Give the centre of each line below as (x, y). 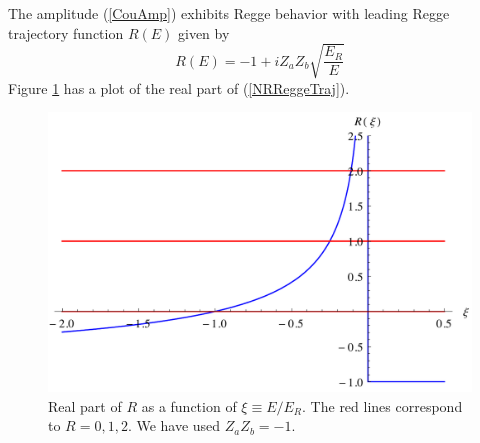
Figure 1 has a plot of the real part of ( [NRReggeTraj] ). (179, 87)
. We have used (174, 425)
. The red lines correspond (382, 405)
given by (204, 32)
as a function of (189, 405)
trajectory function (66, 32)
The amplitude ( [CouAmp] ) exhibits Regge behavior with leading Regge (229, 13)
